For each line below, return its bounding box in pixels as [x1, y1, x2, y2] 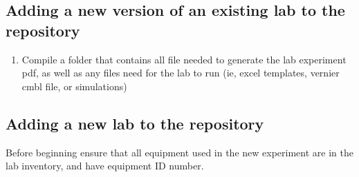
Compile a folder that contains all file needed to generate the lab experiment [21, 52, 347, 66]
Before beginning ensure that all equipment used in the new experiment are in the [6, 145, 353, 159]
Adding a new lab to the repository [6, 112, 264, 134]
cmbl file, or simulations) [21, 79, 127, 93]
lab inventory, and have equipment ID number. [6, 158, 204, 173]
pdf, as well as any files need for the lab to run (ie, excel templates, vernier [21, 65, 340, 80]
